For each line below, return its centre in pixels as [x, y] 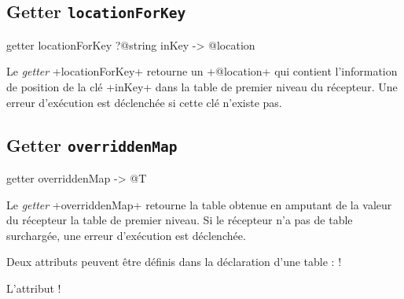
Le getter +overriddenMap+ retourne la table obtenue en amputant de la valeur [199, 204]
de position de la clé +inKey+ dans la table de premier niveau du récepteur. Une [202, 86]
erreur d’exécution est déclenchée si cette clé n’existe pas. [144, 102]
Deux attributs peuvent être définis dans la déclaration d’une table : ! [174, 262]
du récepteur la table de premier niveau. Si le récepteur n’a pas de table [180, 220]
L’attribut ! [34, 288]
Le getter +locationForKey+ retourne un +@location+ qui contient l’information [202, 71]
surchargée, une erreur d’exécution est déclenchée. [126, 235]
